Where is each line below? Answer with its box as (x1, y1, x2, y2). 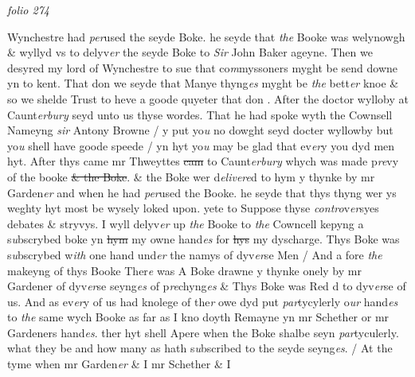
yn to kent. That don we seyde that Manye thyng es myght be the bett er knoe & (7, 75, 399, 91)
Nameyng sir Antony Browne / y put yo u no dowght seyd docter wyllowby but (7, 122, 393, 138)
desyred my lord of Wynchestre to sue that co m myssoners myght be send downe (7, 59, 398, 76)
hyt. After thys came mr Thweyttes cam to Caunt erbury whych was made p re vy (7, 153, 399, 169)
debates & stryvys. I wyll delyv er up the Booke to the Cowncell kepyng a (7, 215, 364, 231)
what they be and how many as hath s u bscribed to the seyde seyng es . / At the (7, 340, 393, 356)
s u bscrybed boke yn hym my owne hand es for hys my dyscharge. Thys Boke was (7, 231, 400, 247)
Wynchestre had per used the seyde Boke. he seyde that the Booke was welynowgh (7, 28, 405, 45)
